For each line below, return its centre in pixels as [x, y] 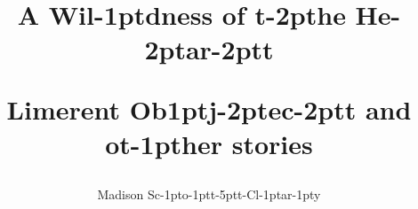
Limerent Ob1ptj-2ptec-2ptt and [209, 108]
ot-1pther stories [209, 143]
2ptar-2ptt [209, 49]
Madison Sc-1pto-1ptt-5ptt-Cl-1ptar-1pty [209, 194]
